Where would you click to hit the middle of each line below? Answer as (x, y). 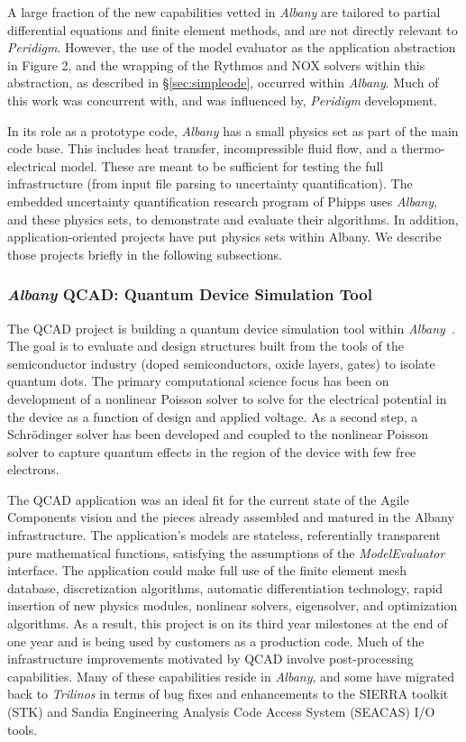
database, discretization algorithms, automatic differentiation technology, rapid (225, 587)
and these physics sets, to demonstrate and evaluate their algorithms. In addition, (233, 219)
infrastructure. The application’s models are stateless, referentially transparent (224, 535)
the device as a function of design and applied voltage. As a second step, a (213, 416)
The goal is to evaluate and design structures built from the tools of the (206, 346)
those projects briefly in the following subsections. (145, 254)
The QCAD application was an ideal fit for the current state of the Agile (208, 499)
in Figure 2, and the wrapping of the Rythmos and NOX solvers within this (216, 64)
